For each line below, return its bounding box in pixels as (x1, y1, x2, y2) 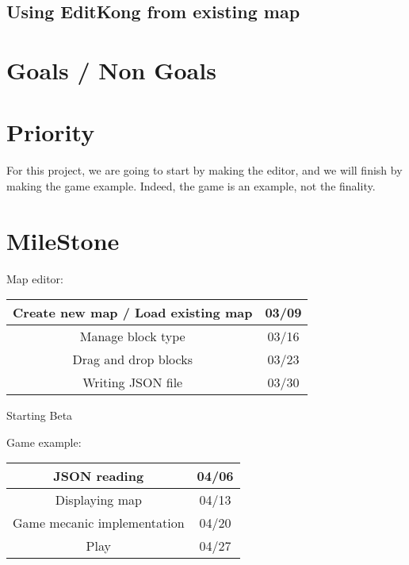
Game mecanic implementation (13, 513, 185, 532)
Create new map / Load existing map (13, 303, 253, 322)
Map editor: (6, 270, 64, 286)
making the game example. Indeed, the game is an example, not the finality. (6, 177, 376, 194)
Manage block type (79, 327, 185, 346)
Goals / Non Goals (6, 53, 216, 86)
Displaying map (55, 490, 142, 509)
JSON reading (53, 467, 144, 486)
